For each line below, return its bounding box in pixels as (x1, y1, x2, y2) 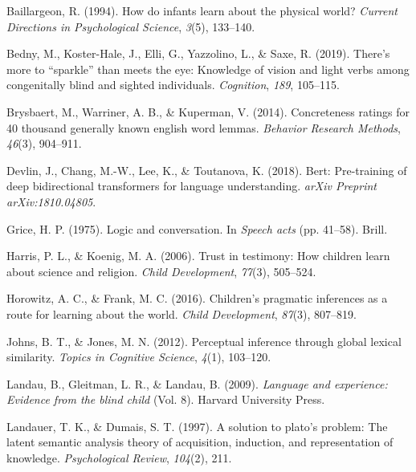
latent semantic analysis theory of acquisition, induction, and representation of (6, 433, 394, 450)
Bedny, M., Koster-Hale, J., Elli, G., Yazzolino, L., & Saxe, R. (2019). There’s (6, 45, 390, 62)
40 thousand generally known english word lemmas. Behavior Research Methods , (6, 119, 401, 136)
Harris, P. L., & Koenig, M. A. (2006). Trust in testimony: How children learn (6, 247, 390, 264)
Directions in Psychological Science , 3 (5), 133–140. (6, 18, 255, 35)
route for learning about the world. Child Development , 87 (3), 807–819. (6, 305, 357, 322)
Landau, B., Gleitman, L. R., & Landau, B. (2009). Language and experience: (6, 375, 388, 392)
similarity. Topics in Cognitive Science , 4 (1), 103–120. (6, 348, 271, 365)
